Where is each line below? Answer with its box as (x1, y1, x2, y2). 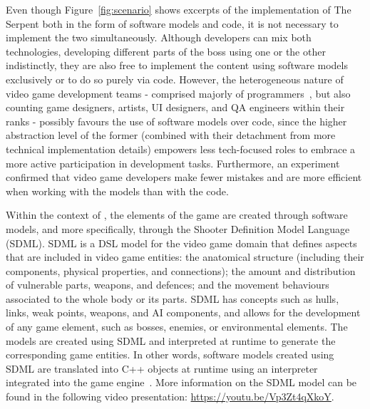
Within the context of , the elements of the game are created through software (6, 207, 348, 222)
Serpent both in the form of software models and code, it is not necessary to (6, 16, 339, 31)
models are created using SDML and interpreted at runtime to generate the (6, 333, 336, 348)
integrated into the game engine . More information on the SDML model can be (6, 375, 357, 390)
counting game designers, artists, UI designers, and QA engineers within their (6, 100, 345, 115)
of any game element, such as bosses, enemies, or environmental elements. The (6, 319, 348, 334)
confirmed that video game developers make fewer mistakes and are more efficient (6, 170, 362, 185)
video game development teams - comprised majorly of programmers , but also (6, 86, 351, 100)
